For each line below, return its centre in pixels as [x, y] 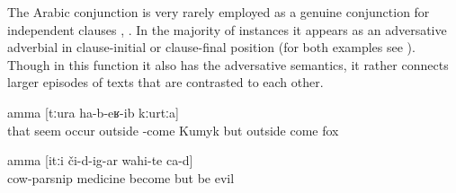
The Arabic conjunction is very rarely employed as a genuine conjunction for [219, 12]
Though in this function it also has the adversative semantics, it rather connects [228, 64]
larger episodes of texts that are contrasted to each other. [165, 82]
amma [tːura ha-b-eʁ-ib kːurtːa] [93, 112]
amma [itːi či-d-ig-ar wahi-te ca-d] [100, 160]
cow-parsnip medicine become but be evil [121, 177]
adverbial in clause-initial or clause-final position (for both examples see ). [211, 47]
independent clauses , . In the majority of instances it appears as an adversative [227, 29]
